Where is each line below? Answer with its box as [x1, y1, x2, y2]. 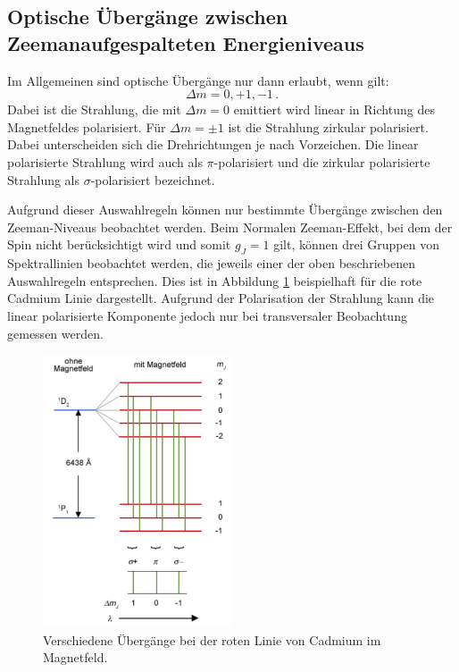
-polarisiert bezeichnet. [90, 170, 215, 189]
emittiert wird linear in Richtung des [233, 100, 435, 119]
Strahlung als [7, 170, 80, 189]
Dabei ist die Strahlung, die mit [7, 100, 181, 119]
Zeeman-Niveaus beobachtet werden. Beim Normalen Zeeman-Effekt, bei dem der [7, 217, 453, 236]
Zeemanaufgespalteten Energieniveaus [7, 29, 364, 56]
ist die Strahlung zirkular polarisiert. [228, 117, 429, 136]
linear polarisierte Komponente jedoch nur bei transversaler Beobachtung [7, 306, 407, 324]
